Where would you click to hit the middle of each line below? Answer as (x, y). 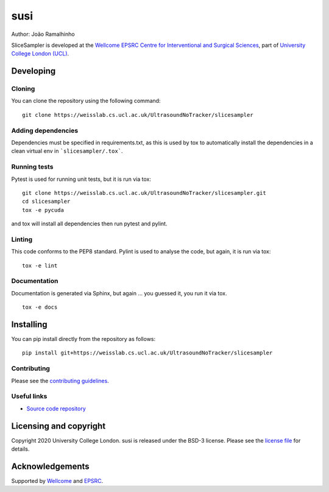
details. (20, 449)
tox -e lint (40, 265)
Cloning (23, 89)
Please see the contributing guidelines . (60, 381)
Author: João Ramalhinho (43, 34)
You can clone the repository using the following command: (86, 101)
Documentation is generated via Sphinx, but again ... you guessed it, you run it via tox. (119, 293)
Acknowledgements (50, 466)
